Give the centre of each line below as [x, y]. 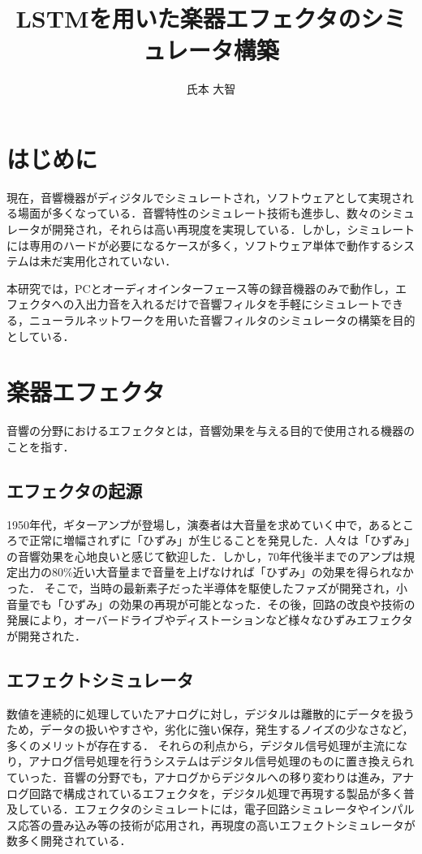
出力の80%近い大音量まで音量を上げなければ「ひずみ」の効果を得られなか [215, 572]
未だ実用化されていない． [108, 261]
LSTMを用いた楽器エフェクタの [188, 18]
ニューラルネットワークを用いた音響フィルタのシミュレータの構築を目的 [222, 320]
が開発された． [46, 635]
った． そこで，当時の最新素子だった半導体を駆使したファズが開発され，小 [207, 588]
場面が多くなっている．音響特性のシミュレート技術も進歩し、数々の [199, 213]
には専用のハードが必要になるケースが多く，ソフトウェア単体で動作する [199, 245]
